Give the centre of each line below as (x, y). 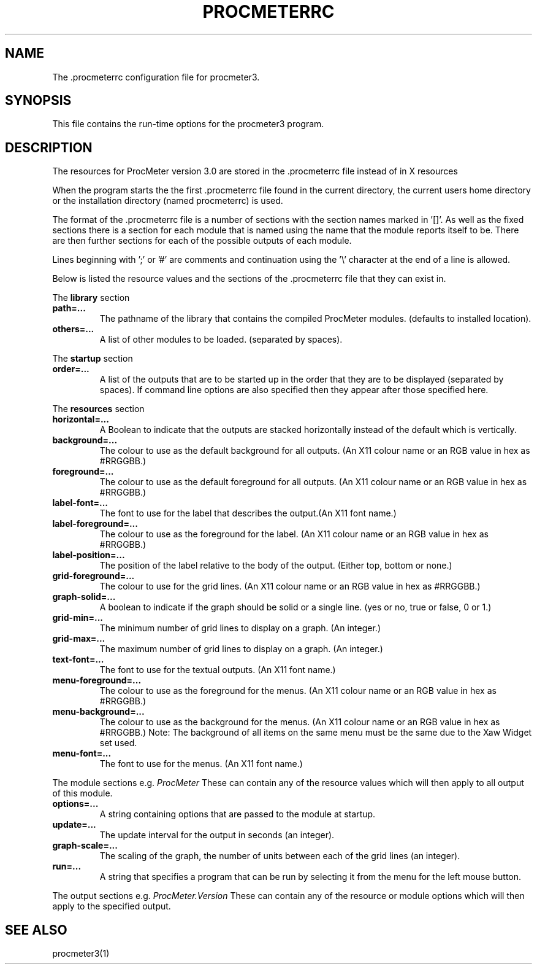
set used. (118, 743)
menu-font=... (82, 753)
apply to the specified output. (112, 906)
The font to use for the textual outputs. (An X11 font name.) (218, 670)
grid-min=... (78, 618)
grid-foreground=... (93, 576)
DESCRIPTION (49, 147)
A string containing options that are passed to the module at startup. (238, 814)
